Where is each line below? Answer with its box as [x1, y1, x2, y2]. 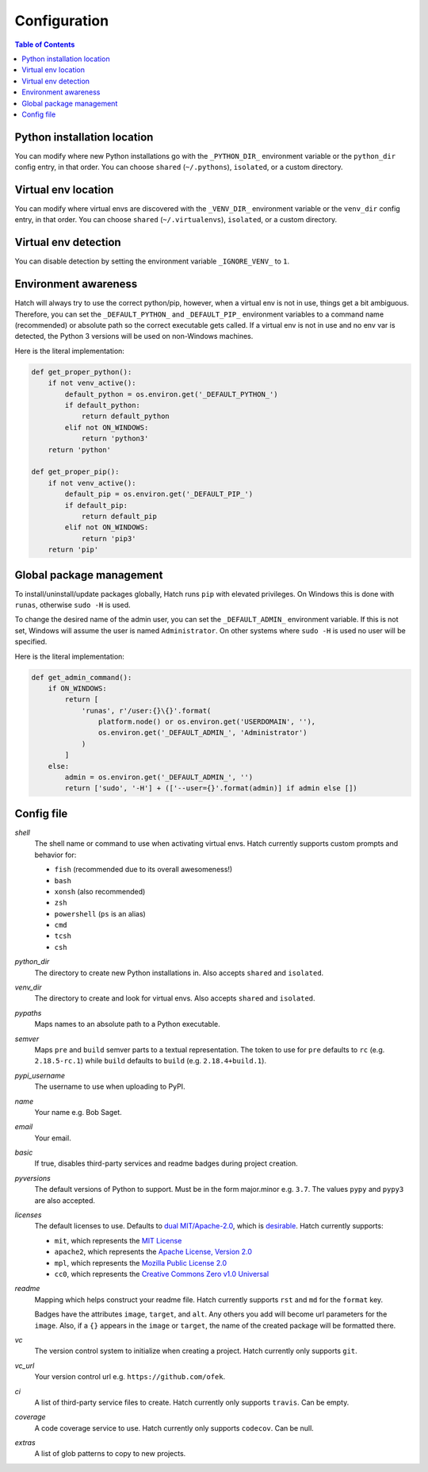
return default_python [81, 412, 170, 421]
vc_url [14, 1361, 35, 1370]
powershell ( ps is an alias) [54, 909, 146, 918]
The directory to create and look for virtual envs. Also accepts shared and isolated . [34, 994, 316, 1003]
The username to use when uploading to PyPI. [34, 1082, 185, 1091]
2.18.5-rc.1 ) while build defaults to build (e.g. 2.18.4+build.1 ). [34, 1056, 267, 1066]
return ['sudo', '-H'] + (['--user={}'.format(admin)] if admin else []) [64, 784, 358, 793]
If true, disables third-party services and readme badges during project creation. [34, 1159, 298, 1168]
